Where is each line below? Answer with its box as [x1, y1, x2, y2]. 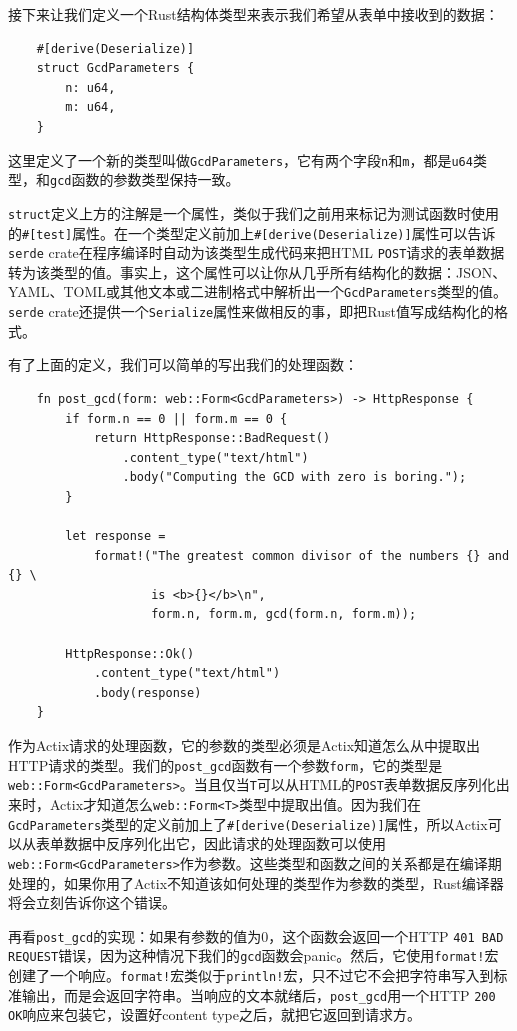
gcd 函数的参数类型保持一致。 [50, 169, 240, 190]
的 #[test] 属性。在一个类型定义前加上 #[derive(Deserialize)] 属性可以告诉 [8, 222, 496, 243]
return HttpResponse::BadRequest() [93, 431, 331, 446]
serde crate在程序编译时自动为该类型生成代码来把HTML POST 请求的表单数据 [8, 242, 505, 263]
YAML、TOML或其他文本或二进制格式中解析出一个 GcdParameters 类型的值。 [8, 281, 508, 302]
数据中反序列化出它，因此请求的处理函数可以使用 [63, 833, 386, 854]
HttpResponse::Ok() [65, 646, 195, 661]
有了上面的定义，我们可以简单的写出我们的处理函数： [8, 354, 358, 375]
